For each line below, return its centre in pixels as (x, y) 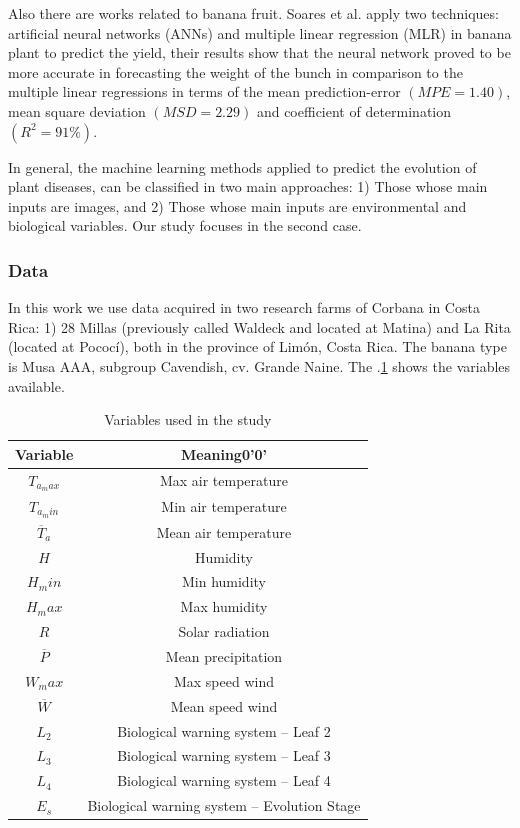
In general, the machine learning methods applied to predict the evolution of (242, 166)
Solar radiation (224, 631)
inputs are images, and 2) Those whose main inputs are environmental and (237, 205)
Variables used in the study (188, 419)
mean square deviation (77, 110)
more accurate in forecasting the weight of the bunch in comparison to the (235, 71)
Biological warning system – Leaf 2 (224, 730)
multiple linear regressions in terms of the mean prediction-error (204, 91)
